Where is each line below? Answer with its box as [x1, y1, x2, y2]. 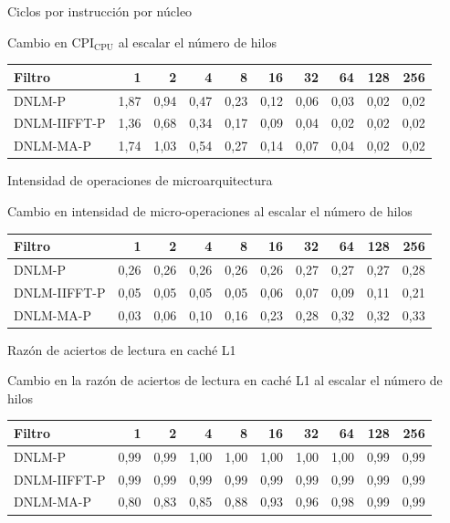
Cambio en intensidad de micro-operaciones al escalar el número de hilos [7, 201, 413, 220]
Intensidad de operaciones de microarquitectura [7, 171, 273, 190]
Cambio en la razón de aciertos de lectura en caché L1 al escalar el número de [7, 371, 443, 390]
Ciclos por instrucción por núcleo [7, 2, 193, 20]
